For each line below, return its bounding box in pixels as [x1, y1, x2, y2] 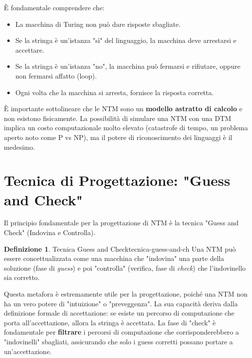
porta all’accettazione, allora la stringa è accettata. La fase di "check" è [4, 317, 216, 327]
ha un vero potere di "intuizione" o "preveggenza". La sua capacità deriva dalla [4, 298, 238, 308]
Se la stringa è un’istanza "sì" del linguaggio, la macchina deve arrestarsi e [15, 35, 236, 45]
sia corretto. [4, 272, 40, 282]
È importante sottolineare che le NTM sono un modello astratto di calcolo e [4, 103, 242, 114]
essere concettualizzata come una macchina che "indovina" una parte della [4, 253, 224, 263]
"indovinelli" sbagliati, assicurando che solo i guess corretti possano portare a [4, 336, 233, 346]
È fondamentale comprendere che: [4, 2, 105, 12]
